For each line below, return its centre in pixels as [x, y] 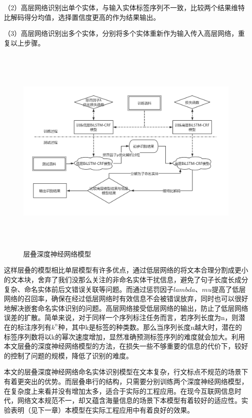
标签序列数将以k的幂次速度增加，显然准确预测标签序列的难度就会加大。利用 [125, 336]
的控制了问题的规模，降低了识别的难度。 [68, 355]
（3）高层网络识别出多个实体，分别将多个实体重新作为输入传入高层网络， [121, 33]
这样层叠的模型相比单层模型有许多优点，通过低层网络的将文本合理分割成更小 [126, 270]
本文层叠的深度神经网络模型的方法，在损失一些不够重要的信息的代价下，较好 [126, 346]
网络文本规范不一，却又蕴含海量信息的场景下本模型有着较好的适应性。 [129, 400]
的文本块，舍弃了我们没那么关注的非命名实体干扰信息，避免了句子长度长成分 [126, 279]
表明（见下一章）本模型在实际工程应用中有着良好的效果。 [102, 410]
